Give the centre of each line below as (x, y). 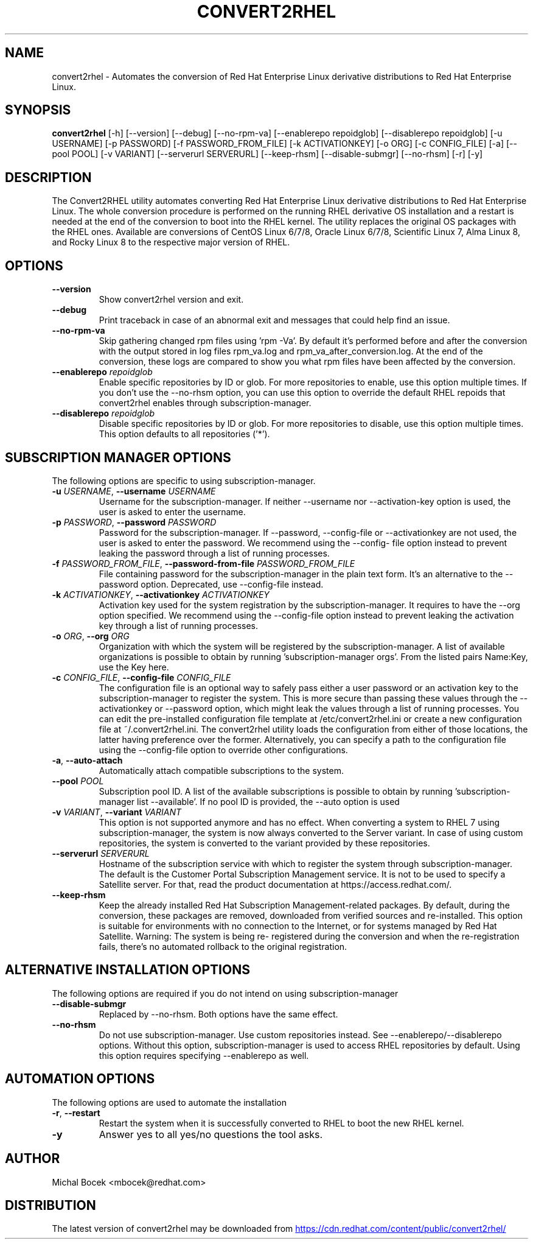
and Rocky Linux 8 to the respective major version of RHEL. (171, 242)
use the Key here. (134, 667)
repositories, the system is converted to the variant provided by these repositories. (264, 843)
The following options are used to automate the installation (169, 1102)
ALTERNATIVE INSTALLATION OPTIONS (127, 970)
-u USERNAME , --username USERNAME (134, 491)
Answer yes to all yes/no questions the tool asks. (211, 1134)
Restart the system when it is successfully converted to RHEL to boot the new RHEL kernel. (281, 1123)
